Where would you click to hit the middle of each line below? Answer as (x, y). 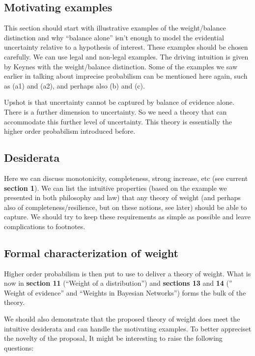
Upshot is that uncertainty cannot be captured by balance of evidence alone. (119, 102)
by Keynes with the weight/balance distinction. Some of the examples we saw (121, 66)
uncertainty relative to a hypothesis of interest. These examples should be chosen (126, 47)
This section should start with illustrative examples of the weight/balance (115, 28)
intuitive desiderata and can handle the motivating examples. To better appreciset (128, 328)
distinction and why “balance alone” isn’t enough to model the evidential (114, 37)
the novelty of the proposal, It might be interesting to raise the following (113, 338)
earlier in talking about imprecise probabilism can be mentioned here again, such (126, 76)
